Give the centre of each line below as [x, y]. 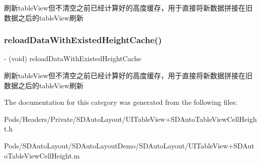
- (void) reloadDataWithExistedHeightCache [73, 58]
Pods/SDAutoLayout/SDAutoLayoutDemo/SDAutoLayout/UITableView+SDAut [129, 145]
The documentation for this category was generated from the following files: [121, 102]
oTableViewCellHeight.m [42, 155]
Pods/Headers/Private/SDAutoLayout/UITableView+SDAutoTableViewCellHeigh [130, 119]
